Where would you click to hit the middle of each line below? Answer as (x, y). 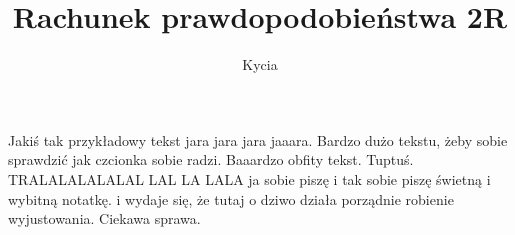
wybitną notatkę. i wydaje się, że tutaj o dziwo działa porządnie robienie (231, 198)
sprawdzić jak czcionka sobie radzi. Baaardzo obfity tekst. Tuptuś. (211, 159)
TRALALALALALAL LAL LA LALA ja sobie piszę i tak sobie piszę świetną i (249, 178)
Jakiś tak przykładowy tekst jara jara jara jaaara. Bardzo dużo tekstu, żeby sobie (258, 139)
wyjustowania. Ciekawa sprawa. (104, 218)
